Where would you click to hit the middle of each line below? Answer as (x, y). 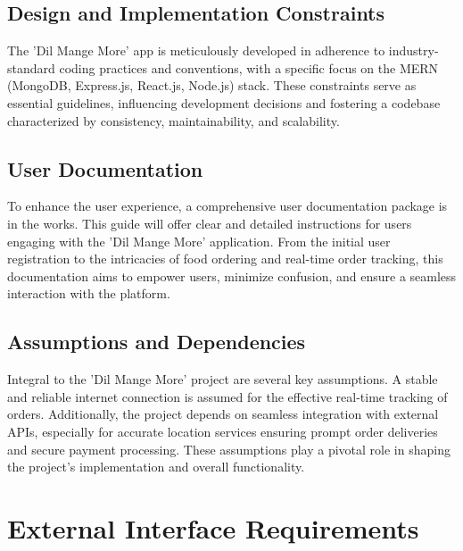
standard (31, 67)
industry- (413, 50)
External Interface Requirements (213, 527)
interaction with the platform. (89, 293)
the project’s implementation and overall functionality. (156, 467)
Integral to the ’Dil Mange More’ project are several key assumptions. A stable (223, 379)
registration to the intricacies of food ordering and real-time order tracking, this (225, 259)
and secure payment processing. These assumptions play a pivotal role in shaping (229, 449)
